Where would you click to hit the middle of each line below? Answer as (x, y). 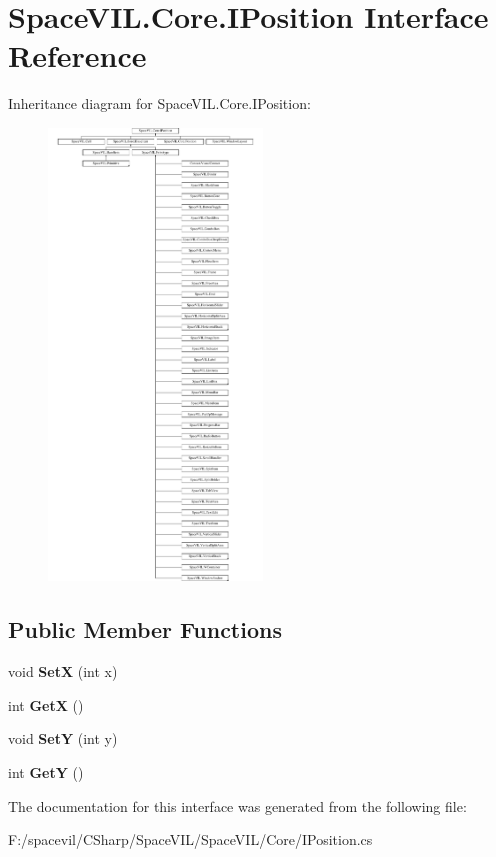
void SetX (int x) (63, 671)
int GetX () (46, 704)
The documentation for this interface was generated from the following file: (237, 805)
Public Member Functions (145, 629)
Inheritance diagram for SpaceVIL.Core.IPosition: (159, 103)
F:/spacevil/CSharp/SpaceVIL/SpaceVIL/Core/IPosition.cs (190, 839)
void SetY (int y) (63, 738)
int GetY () (46, 772)
